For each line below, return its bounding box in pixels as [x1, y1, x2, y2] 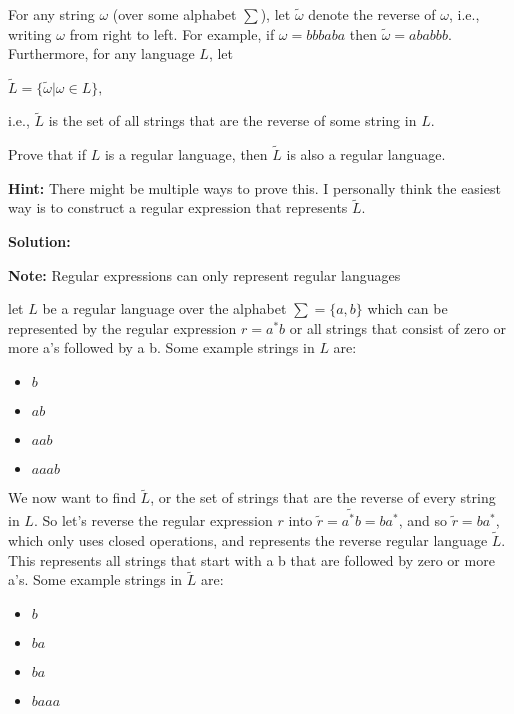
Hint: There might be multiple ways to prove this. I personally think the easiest [8, 177, 501, 198]
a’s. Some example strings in [8, 569, 183, 590]
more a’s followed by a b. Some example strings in [8, 337, 315, 358]
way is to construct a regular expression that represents [8, 197, 348, 218]
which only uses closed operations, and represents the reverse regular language [8, 529, 488, 550]
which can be [367, 298, 448, 319]
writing [8, 23, 52, 44]
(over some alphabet [112, 4, 237, 24]
